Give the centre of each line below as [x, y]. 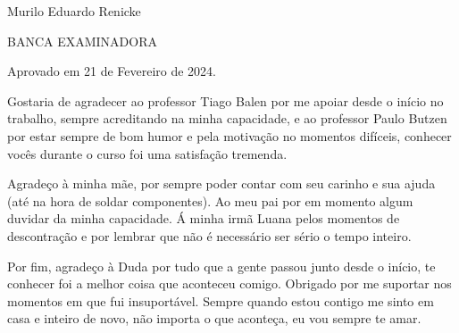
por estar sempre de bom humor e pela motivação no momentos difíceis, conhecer [229, 135]
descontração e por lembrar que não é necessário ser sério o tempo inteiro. [209, 235]
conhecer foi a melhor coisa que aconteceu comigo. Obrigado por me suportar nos [229, 283]
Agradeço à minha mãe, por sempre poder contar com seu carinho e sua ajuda [221, 183]
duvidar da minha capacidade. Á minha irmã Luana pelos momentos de [204, 218]
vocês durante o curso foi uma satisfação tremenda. [147, 153]
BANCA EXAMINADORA [82, 41]
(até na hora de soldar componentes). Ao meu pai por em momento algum [210, 200]
